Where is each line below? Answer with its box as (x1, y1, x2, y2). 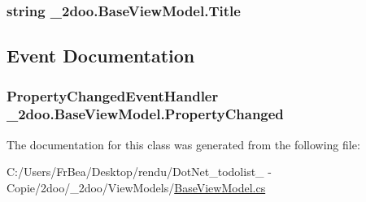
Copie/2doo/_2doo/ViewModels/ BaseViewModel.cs (7, 178, 266, 196)
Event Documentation (7, 43, 195, 68)
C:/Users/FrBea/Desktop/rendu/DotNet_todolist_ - (7, 163, 272, 180)
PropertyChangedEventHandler (7, 85, 219, 105)
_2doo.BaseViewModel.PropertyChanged (7, 104, 284, 124)
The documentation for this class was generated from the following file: (7, 135, 360, 153)
